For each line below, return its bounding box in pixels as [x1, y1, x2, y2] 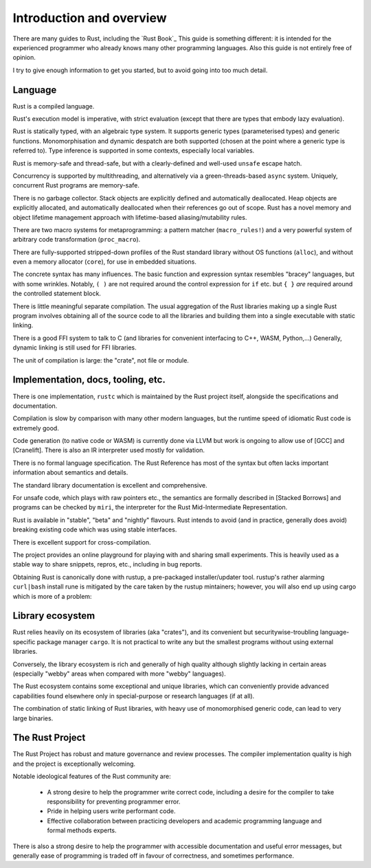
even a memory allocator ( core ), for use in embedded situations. [12, 258, 197, 266]
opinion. [12, 54, 36, 62]
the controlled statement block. [12, 289, 101, 298]
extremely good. [12, 424, 60, 432]
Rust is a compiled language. [12, 102, 95, 110]
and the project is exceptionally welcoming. [12, 759, 136, 768]
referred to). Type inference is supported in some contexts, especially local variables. [12, 146, 255, 155]
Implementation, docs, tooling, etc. [12, 374, 166, 386]
